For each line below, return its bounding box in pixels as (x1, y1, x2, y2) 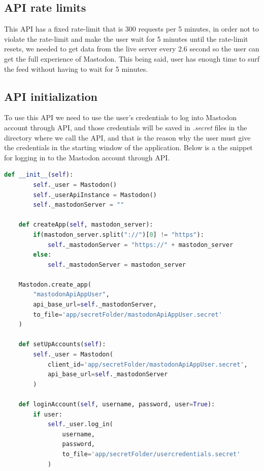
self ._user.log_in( (47, 421, 113, 428)
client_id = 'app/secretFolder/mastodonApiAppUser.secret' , (47, 361, 248, 368)
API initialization (4, 88, 98, 104)
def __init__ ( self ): (4, 171, 74, 179)
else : (33, 251, 52, 259)
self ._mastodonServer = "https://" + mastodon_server (47, 241, 234, 248)
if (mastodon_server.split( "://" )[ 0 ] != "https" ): (33, 231, 204, 238)
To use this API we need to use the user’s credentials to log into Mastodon (4, 112, 237, 123)
